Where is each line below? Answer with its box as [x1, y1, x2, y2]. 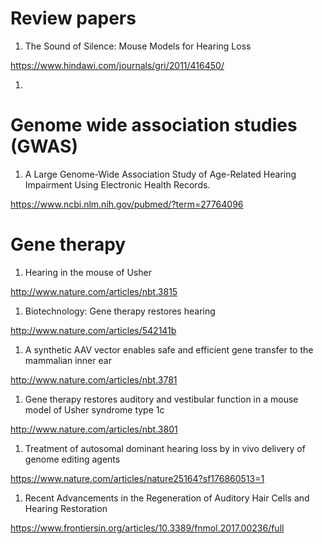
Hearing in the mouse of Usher [24, 266, 152, 278]
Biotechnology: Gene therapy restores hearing [24, 305, 216, 317]
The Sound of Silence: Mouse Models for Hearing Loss [24, 40, 252, 52]
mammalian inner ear [24, 354, 112, 366]
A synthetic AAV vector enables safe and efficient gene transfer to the [24, 343, 314, 356]
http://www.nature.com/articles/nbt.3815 [10, 285, 178, 297]
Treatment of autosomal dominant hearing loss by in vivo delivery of [24, 442, 306, 454]
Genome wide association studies [10, 114, 298, 137]
